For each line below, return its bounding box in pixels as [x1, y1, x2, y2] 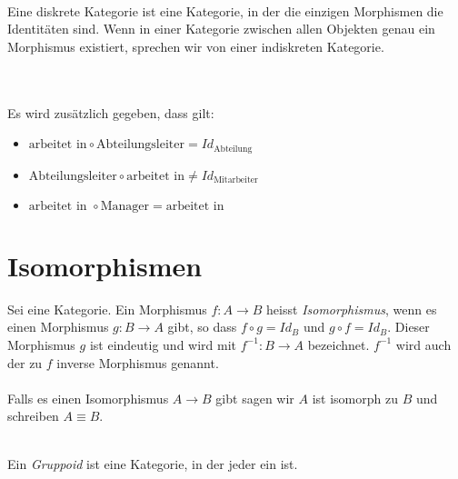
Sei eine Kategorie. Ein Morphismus [7, 299, 207, 318]
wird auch [395, 334, 452, 354]
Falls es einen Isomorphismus [7, 388, 169, 407]
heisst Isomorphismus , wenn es [266, 299, 437, 318]
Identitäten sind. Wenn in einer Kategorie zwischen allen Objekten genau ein [7, 19, 435, 38]
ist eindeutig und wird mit [89, 334, 237, 354]
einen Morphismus [7, 317, 109, 336]
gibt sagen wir [215, 388, 294, 407]
